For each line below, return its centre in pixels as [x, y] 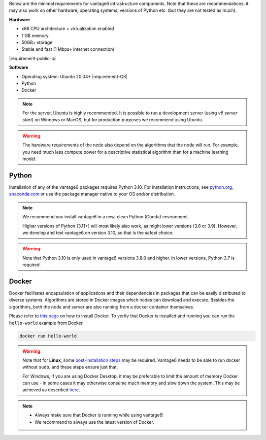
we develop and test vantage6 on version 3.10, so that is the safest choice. [98, 233]
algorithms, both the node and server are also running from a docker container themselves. [102, 307]
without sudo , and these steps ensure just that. [70, 367]
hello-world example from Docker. [46, 323]
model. [29, 159]
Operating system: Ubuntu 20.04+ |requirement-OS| [75, 76]
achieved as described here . [51, 390]
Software [19, 68]
